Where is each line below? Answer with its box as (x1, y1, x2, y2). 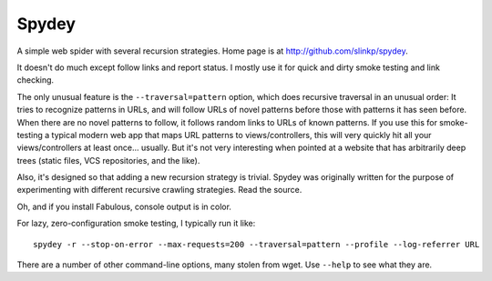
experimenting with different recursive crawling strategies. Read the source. (16, 185, 302, 196)
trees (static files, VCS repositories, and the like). (16, 155, 200, 166)
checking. (16, 75, 55, 85)
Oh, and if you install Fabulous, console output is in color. (16, 201, 232, 212)
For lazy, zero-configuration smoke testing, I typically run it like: (16, 218, 256, 229)
